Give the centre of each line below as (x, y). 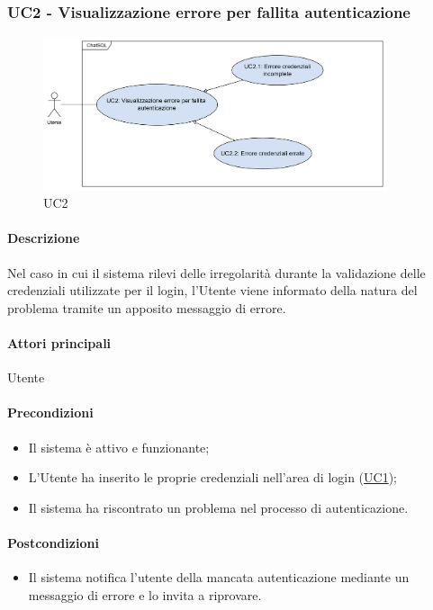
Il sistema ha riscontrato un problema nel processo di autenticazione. (218, 507)
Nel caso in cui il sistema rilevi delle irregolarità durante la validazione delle (216, 272)
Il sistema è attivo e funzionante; (119, 447)
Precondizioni (50, 413)
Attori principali (59, 343)
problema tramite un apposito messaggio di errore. (147, 307)
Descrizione (44, 238)
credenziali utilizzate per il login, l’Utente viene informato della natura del (212, 290)
